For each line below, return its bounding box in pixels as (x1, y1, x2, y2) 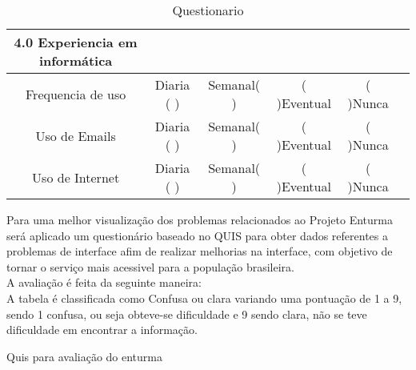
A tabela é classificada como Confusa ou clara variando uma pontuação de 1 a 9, (6, 289, 402, 306)
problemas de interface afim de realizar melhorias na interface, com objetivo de (6, 243, 393, 259)
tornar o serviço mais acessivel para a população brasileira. (6, 258, 294, 275)
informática (38, 51, 113, 70)
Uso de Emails (35, 126, 116, 145)
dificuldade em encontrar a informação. (6, 321, 198, 338)
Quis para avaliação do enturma (6, 348, 162, 364)
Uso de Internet (32, 167, 120, 187)
